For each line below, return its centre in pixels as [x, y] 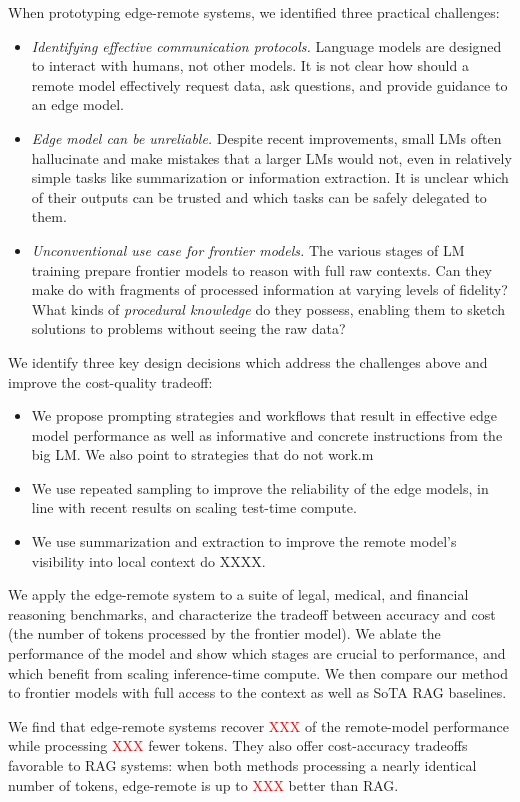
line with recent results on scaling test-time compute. [194, 507]
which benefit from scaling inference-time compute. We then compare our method [258, 672]
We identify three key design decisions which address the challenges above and [248, 361]
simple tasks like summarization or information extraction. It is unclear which [270, 177]
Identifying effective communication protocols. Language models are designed [266, 45]
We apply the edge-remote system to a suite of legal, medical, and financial [238, 594]
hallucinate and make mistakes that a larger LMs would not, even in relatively [271, 157]
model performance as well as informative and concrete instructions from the [267, 434]
